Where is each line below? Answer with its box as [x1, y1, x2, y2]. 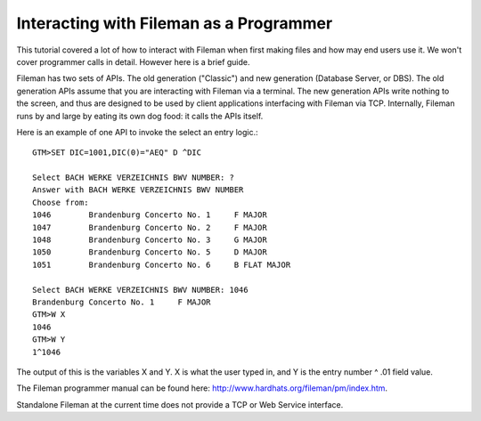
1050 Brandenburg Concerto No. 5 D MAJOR [32, 247, 267, 257]
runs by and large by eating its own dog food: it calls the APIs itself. [16, 110, 264, 121]
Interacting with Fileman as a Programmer [16, 13, 333, 33]
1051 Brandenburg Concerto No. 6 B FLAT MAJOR [32, 259, 291, 270]
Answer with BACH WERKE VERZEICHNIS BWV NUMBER [32, 185, 244, 195]
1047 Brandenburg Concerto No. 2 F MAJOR [32, 223, 267, 232]
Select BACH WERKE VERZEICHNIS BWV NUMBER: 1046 [32, 285, 249, 295]
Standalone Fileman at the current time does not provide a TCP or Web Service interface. [16, 399, 344, 409]
